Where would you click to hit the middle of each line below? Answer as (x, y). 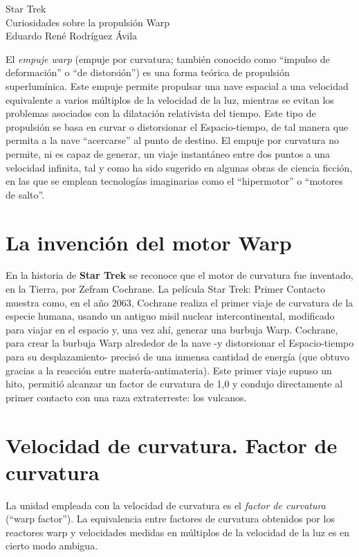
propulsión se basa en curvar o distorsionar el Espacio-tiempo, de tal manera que (177, 126)
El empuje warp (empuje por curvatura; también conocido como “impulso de (168, 58)
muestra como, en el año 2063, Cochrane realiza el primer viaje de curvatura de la (179, 302)
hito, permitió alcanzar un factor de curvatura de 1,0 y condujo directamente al (174, 384)
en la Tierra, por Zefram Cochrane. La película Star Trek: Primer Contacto (165, 289)
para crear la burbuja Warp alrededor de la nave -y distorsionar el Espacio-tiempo (180, 343)
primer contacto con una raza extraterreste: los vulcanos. (126, 397)
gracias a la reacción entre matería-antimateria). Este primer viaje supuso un (169, 370)
